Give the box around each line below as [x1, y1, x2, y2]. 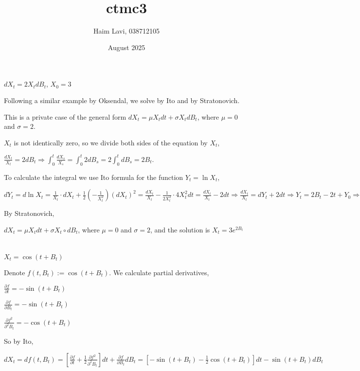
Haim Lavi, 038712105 [93, 26, 160, 36]
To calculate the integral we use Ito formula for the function [4, 172, 183, 182]
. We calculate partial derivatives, [109, 267, 209, 277]
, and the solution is [150, 224, 210, 234]
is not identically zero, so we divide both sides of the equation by [14, 137, 208, 147]
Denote [4, 267, 25, 277]
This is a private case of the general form [4, 111, 126, 122]
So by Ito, [4, 336, 34, 346]
